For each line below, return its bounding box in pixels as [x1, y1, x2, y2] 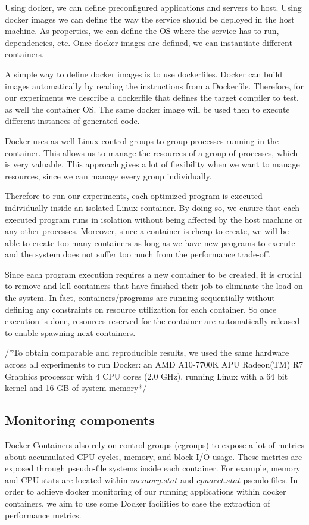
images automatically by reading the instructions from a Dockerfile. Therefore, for [5, 79, 304, 92]
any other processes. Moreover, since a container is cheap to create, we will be [5, 225, 289, 237]
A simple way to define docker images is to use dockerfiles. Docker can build [5, 67, 283, 80]
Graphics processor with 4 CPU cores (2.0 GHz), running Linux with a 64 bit [5, 369, 288, 382]
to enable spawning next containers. [5, 326, 136, 338]
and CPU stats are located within [5, 473, 128, 486]
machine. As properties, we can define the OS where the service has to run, [5, 24, 279, 37]
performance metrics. [5, 508, 82, 521]
